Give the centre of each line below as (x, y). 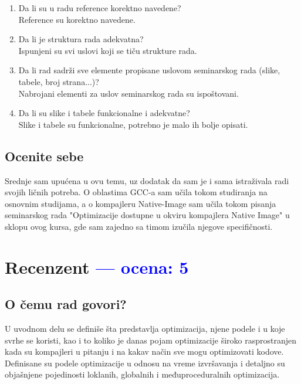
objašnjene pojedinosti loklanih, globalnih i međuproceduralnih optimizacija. (142, 374)
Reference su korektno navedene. (77, 19)
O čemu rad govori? (66, 304)
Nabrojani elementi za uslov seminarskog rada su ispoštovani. (128, 93)
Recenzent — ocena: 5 (97, 266)
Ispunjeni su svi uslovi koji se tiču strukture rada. (108, 50)
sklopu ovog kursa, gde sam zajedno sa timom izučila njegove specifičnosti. (139, 226)
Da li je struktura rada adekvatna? (81, 39)
